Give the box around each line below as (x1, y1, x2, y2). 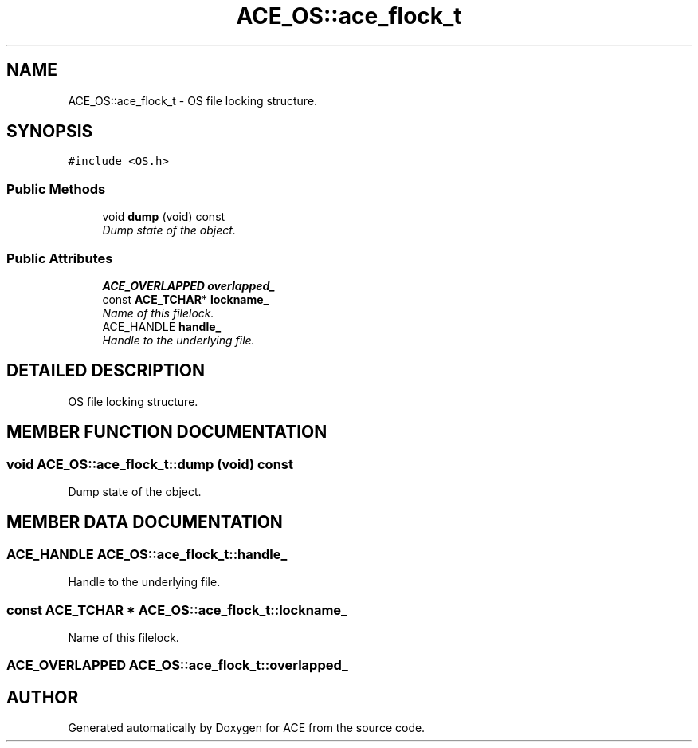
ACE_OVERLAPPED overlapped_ (102, 278, 276, 293)
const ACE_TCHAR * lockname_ (102, 292, 269, 306)
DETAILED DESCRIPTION (6, 360, 206, 381)
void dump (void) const (102, 210, 225, 224)
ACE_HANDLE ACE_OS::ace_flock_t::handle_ (6, 545, 288, 562)
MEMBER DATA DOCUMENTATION (6, 512, 283, 533)
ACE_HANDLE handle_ (102, 319, 222, 333)
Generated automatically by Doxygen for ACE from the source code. (68, 721, 425, 735)
